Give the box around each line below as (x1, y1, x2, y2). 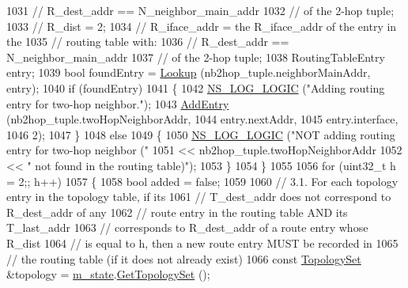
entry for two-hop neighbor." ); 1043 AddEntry (6, 95, 229, 112)
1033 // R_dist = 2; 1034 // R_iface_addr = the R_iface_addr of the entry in (6, 17, 397, 34)
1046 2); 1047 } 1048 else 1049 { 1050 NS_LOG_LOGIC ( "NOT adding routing (6, 126, 395, 142)
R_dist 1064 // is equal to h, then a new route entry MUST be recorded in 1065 (6, 234, 399, 251)
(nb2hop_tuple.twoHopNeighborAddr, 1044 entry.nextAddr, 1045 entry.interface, (6, 111, 399, 127)
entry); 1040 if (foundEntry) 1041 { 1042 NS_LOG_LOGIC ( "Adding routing (6, 79, 385, 96)
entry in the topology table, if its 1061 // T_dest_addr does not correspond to (6, 188, 391, 205)
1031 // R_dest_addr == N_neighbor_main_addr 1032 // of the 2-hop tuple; (6, 2, 395, 18)
